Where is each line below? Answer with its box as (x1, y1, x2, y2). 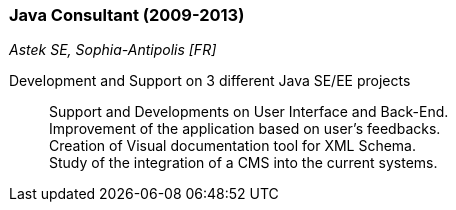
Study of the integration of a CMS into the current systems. (49, 154, 438, 172)
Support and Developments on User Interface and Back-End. (49, 103, 449, 121)
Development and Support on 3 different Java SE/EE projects (9, 72, 411, 90)
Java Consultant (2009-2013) (9, 5, 245, 25)
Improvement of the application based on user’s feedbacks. (49, 120, 441, 138)
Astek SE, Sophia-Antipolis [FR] (9, 41, 217, 59)
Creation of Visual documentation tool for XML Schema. (49, 137, 417, 155)
